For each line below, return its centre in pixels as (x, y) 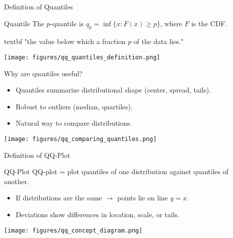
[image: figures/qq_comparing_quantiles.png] (80, 139)
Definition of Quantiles (39, 6)
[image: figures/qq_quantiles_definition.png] (82, 57)
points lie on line (143, 198)
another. (17, 181)
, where (171, 23)
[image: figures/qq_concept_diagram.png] (73, 230)
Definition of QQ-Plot (37, 155)
